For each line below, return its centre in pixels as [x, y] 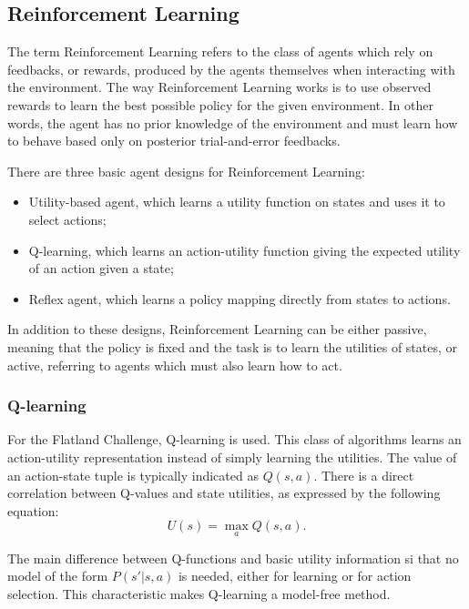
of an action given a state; [101, 268]
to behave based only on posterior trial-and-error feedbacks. [174, 141]
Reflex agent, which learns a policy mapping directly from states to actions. [240, 298]
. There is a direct [364, 475]
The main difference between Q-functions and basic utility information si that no [233, 558]
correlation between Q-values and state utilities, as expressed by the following [224, 493]
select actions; [67, 219]
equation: [33, 510]
